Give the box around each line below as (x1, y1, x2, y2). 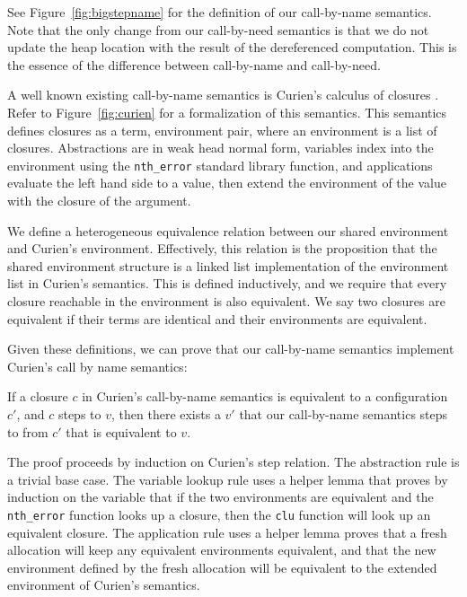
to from (7, 422, 48, 441)
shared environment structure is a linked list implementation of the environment (7, 256, 449, 275)
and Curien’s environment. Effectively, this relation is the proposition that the (7, 239, 437, 258)
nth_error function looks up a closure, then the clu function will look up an (7, 505, 431, 523)
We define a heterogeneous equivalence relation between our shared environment (7, 221, 449, 240)
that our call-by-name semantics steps (239, 404, 448, 423)
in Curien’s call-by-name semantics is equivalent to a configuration (82, 387, 448, 406)
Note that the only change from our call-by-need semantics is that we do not (7, 20, 429, 39)
